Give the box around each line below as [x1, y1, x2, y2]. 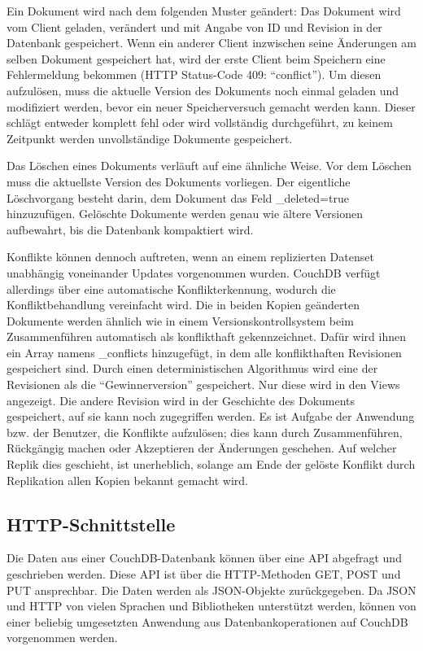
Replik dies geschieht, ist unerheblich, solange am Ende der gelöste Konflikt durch [7, 456, 416, 473]
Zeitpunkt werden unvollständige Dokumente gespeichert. [7, 129, 293, 146]
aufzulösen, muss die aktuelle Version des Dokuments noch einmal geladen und [7, 81, 399, 98]
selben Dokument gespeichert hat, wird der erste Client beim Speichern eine [7, 50, 386, 67]
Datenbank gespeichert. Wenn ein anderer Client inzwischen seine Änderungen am [7, 34, 416, 51]
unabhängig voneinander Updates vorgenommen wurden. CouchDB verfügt [7, 264, 381, 281]
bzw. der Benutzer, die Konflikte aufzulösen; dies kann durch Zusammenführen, [7, 423, 403, 440]
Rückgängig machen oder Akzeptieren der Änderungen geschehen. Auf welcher [7, 439, 397, 457]
